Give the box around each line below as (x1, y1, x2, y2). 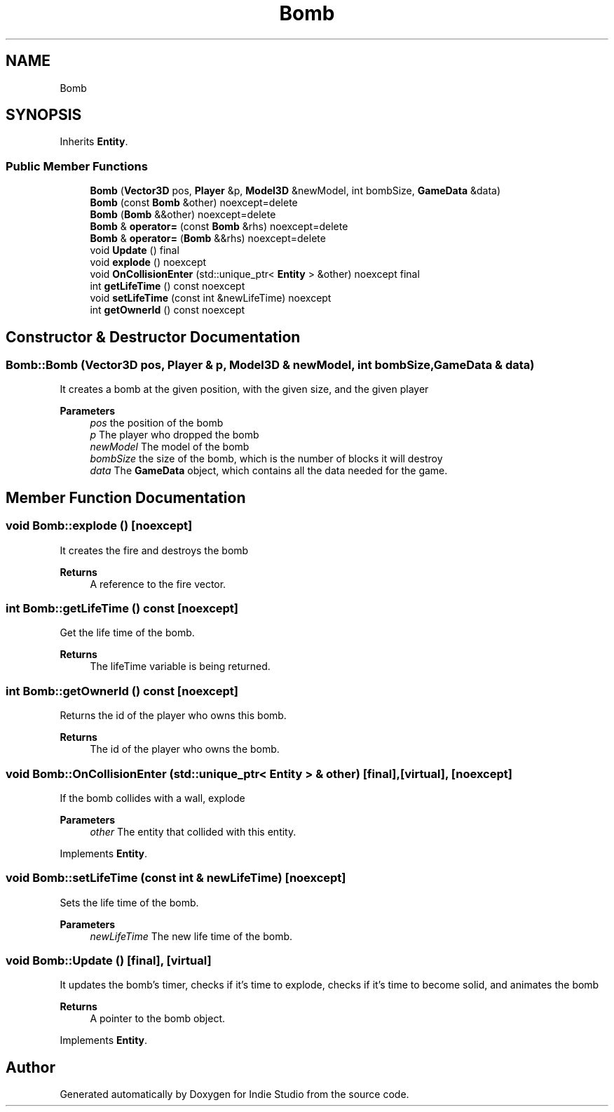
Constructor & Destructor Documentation (6, 328, 301, 346)
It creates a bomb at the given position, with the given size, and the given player (60, 383, 429, 396)
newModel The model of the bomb (90, 441, 250, 453)
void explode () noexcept (90, 256, 207, 269)
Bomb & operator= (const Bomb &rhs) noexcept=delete (90, 220, 348, 233)
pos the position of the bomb (90, 417, 224, 429)
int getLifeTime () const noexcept (90, 280, 245, 293)
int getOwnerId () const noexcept (90, 304, 245, 316)
